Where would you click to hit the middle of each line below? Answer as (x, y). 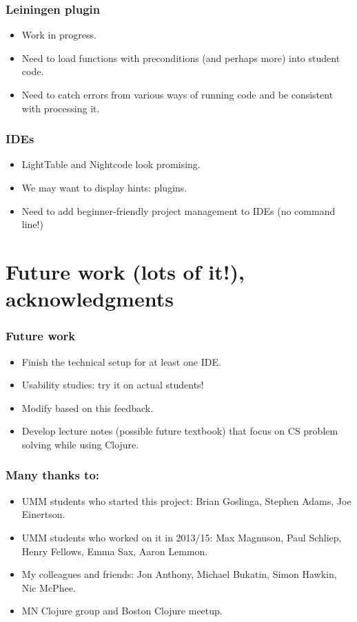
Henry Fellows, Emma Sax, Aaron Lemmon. (115, 551)
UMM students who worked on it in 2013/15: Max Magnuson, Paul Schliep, (182, 537)
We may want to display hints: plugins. (104, 187)
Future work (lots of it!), (125, 271)
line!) (32, 224)
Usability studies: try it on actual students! (113, 385)
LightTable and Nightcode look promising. (111, 164)
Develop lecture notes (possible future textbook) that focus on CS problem (180, 431)
